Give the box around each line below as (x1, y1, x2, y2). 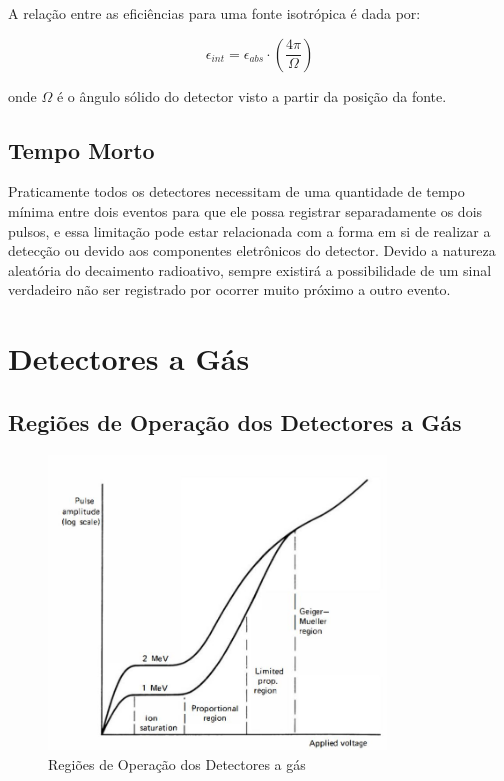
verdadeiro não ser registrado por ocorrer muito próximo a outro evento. (8, 279, 451, 300)
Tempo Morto (8, 134, 155, 165)
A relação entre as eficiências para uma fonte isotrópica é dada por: (8, 3, 421, 23)
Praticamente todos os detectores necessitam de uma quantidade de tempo (8, 181, 465, 202)
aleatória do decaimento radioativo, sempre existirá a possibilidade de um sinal (8, 259, 492, 280)
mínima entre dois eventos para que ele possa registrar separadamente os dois (8, 200, 483, 221)
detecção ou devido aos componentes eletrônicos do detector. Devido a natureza (8, 240, 496, 261)
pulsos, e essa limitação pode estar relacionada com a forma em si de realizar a (8, 220, 491, 241)
